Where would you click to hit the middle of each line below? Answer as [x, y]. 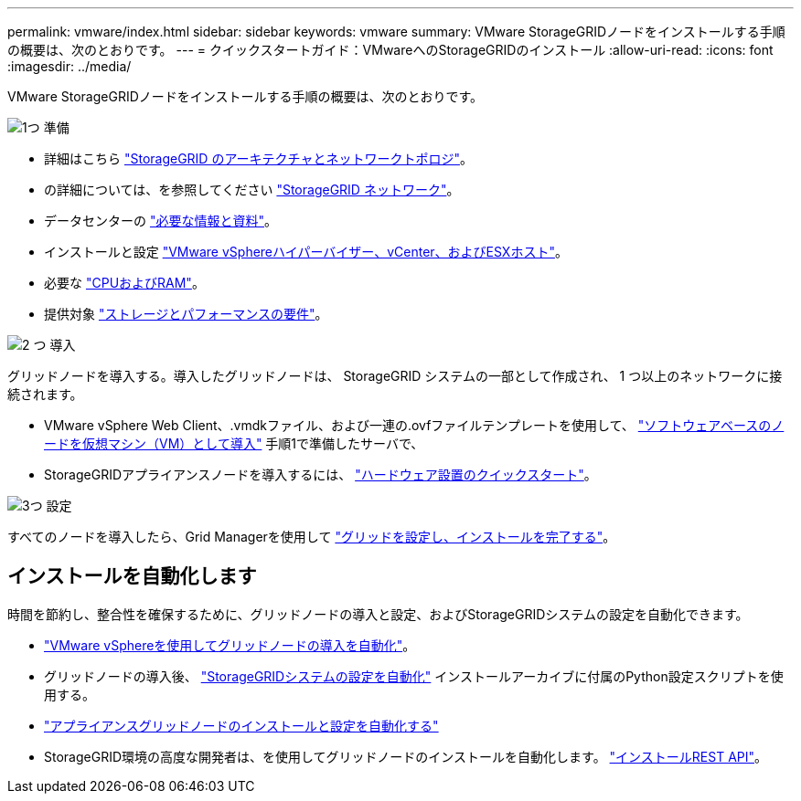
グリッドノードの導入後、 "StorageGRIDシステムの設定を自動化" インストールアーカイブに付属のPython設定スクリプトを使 [414, 676]
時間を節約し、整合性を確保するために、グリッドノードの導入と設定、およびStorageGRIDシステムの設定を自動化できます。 [378, 614]
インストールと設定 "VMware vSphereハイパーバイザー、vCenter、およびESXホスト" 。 [306, 252]
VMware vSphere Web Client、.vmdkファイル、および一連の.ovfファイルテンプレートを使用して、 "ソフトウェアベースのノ [414, 425]
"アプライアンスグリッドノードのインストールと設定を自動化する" [241, 725]
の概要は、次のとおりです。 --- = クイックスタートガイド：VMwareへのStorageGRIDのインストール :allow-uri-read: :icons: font [390, 50]
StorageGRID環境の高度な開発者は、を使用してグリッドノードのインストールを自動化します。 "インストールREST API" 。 [406, 756]
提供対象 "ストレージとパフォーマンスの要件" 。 [186, 314]
